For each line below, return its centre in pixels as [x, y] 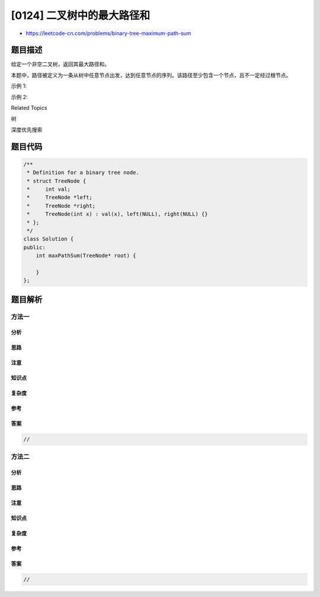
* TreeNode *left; [60, 198]
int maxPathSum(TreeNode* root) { [86, 256]
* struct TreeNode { [57, 181]
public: [34, 247]
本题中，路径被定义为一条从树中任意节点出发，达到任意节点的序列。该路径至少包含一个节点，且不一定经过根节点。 [151, 75]
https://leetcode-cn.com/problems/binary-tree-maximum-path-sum [109, 33]
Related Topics [29, 108]
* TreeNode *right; [61, 206]
